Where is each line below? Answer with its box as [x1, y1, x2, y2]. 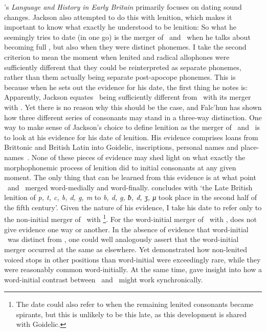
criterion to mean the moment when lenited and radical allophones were [4, 51, 230, 62]
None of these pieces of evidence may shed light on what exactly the [31, 151, 246, 162]
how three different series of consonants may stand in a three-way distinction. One [4, 112, 262, 122]
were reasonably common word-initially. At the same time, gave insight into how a [4, 264, 262, 275]
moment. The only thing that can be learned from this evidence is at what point [4, 172, 256, 183]
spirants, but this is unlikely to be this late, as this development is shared [16, 308, 247, 319]
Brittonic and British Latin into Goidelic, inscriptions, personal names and [4, 142, 238, 152]
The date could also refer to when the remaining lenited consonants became [16, 299, 254, 309]
